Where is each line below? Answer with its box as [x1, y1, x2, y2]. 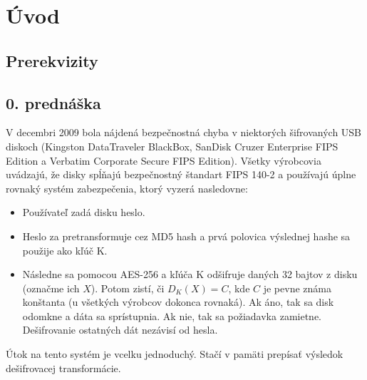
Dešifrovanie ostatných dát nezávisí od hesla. [22, 322, 218, 337]
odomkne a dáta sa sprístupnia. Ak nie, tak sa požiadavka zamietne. [22, 308, 321, 323]
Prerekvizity [6, 49, 98, 71]
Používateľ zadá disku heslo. [22, 205, 145, 220]
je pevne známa [263, 280, 331, 295]
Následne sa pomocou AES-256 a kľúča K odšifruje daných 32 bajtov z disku [22, 267, 358, 282]
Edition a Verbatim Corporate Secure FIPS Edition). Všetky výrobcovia [6, 153, 321, 168]
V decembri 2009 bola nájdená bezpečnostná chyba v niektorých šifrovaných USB [6, 125, 362, 140]
